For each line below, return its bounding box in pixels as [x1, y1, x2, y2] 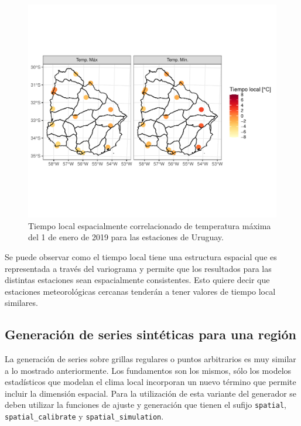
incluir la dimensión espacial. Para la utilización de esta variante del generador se [5, 387, 297, 399]
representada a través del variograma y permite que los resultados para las [5, 262, 272, 274]
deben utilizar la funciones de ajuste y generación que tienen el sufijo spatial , [5, 398, 286, 411]
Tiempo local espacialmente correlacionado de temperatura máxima [28, 219, 271, 231]
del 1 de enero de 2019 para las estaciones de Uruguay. [28, 231, 224, 243]
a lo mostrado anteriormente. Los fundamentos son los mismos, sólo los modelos [5, 364, 292, 376]
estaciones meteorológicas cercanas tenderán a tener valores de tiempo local [5, 285, 276, 297]
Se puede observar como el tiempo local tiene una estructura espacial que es [5, 250, 277, 263]
